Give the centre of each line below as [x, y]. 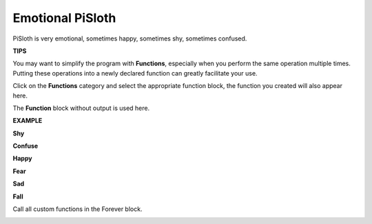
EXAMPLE [28, 121]
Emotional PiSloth [64, 18]
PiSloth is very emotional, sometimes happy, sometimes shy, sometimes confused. [130, 38]
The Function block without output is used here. [81, 108]
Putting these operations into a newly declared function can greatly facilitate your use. [135, 73]
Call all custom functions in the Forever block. [77, 209]
